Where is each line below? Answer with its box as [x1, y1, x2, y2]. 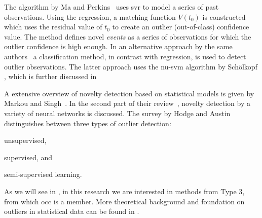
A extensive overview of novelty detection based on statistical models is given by [4, 88, 254, 98]
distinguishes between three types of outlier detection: [4, 118, 171, 128]
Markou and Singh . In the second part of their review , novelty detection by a [4, 98, 250, 108]
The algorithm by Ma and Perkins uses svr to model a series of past [4, 2, 219, 12]
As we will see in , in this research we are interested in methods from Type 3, [4, 186, 245, 196]
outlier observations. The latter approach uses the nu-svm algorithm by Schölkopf [4, 61, 257, 71]
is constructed [202, 11, 246, 22]
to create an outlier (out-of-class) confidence [112, 21, 249, 32]
